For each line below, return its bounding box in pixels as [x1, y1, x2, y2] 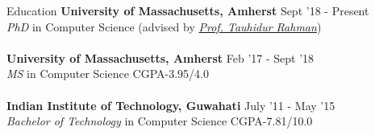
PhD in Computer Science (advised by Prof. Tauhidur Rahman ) [6, 18, 322, 35]
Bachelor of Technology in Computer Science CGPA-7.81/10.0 [6, 112, 313, 129]
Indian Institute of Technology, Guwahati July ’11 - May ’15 [6, 96, 335, 113]
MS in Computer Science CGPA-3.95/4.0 [6, 65, 209, 82]
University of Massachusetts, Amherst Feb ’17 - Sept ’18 [6, 49, 315, 66]
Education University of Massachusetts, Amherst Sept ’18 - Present [6, 2, 369, 18]
